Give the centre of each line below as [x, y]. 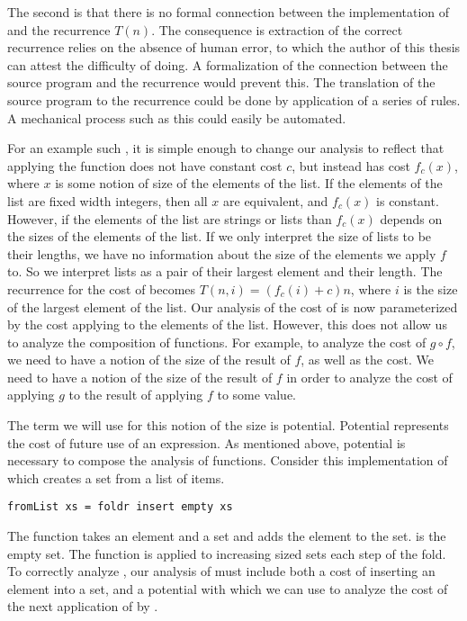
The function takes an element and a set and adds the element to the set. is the [227, 536]
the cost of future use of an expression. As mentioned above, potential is [207, 442]
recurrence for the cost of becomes [102, 288]
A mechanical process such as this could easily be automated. [177, 117]
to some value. [257, 395]
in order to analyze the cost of [369, 377]
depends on [411, 218]
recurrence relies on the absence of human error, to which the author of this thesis [234, 47]
